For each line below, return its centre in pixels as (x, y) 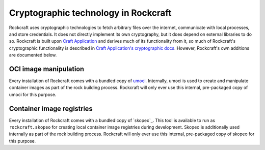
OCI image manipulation (47, 69)
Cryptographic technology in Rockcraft (90, 13)
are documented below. (33, 55)
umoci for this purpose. (33, 94)
